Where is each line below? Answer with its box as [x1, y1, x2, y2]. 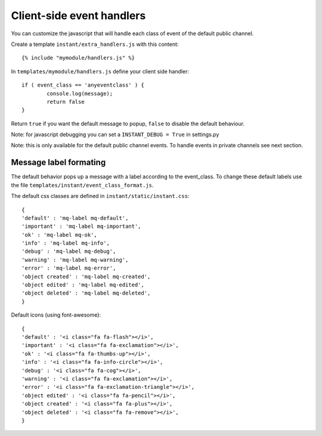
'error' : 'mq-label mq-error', [21, 265, 116, 271]
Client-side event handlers [11, 9, 146, 22]
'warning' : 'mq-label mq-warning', [21, 256, 129, 263]
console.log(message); [47, 90, 113, 97]
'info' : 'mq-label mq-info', [21, 240, 110, 247]
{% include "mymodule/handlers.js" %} [21, 54, 135, 61]
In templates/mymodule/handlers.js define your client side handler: [11, 67, 189, 75]
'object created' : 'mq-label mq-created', [21, 273, 151, 280]
